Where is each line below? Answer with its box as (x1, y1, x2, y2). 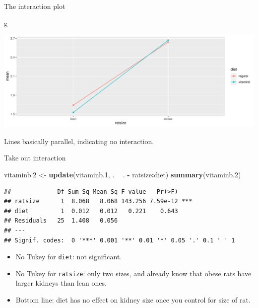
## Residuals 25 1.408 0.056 (4, 217, 118, 225)
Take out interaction (4, 153, 66, 163)
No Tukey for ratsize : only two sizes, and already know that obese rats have (15, 268, 252, 278)
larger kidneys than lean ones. (15, 278, 107, 288)
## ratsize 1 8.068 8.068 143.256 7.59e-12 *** (4, 198, 193, 205)
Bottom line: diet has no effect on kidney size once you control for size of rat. (15, 295, 251, 305)
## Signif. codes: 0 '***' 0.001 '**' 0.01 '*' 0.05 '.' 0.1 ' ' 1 (4, 236, 235, 244)
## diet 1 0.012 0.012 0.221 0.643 (4, 207, 178, 215)
